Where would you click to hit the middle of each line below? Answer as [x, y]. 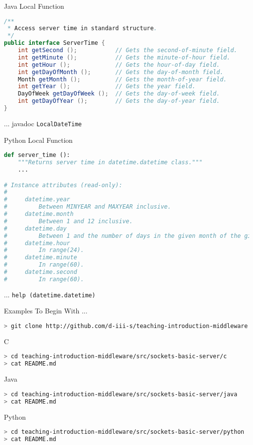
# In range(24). [44, 250]
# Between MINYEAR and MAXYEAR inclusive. [88, 207]
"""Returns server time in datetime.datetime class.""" [110, 163]
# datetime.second [41, 272]
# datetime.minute [41, 258]
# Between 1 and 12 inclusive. [68, 221]
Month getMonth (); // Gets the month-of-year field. [122, 79]
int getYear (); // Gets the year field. [107, 87]
